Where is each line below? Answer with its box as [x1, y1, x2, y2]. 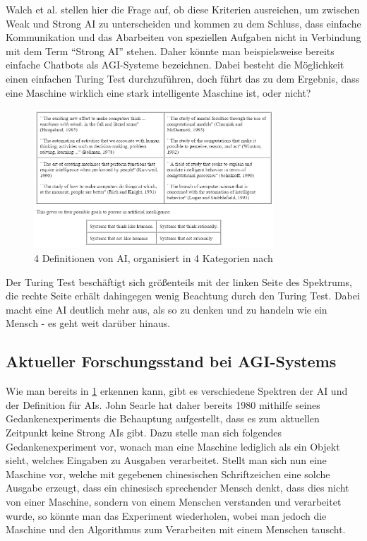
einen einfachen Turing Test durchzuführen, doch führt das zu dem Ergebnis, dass [6, 71, 360, 85]
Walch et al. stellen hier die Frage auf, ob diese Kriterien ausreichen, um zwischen [6, 2, 360, 16]
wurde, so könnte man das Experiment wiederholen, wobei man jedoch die [6, 508, 327, 523]
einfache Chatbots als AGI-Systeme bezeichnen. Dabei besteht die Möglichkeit [6, 57, 344, 72]
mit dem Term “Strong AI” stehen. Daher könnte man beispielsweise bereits [6, 43, 335, 58]
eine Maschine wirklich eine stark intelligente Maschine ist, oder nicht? [6, 85, 311, 100]
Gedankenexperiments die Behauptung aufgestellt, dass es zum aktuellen [6, 411, 320, 426]
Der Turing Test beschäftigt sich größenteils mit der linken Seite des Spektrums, [6, 274, 352, 289]
